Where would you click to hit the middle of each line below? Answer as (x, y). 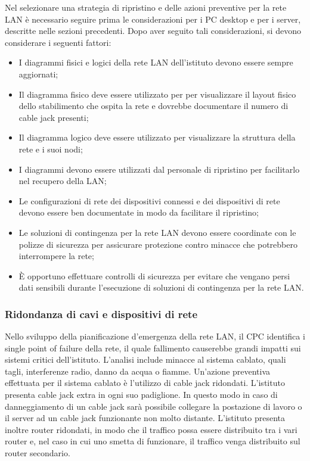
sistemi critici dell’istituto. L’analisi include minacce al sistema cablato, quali (145, 359)
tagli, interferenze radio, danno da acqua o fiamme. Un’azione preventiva (138, 371)
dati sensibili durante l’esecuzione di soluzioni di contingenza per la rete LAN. (161, 287)
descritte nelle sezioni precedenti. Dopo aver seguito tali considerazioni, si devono (153, 31)
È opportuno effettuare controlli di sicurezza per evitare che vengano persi (154, 275)
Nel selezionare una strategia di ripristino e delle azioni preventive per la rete (146, 7)
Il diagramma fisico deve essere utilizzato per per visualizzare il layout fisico (157, 94)
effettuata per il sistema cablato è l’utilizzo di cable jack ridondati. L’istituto (145, 383)
